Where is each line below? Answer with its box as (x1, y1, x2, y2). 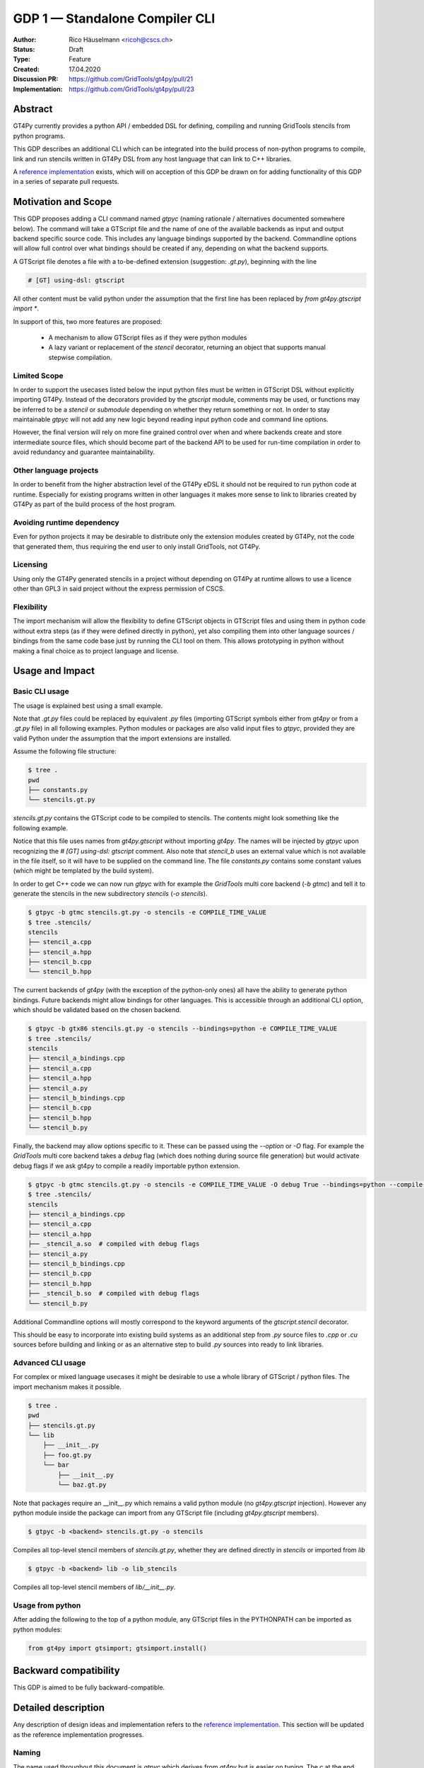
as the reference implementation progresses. (13, 1730, 144, 1739)
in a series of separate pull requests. (13, 178, 119, 186)
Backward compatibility (13, 1665, 120, 1677)
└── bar (42, 1461, 70, 1469)
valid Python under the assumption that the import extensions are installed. (13, 734, 232, 743)
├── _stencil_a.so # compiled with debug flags (28, 1240, 200, 1248)
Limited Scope (13, 371, 64, 380)
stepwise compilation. (48, 353, 112, 361)
